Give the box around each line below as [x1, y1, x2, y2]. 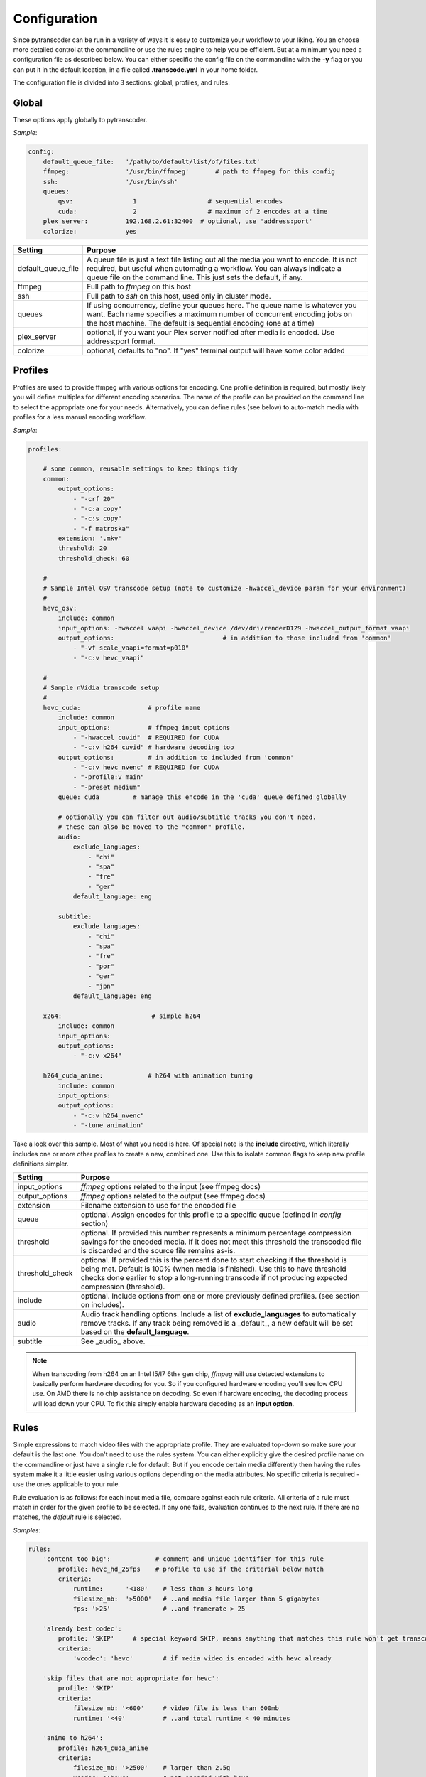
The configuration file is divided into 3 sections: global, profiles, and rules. [13, 78, 230, 87]
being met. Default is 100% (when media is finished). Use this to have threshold [80, 1264, 346, 1274]
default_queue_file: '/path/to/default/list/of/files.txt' [43, 157, 261, 166]
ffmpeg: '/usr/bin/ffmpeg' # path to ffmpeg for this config [43, 168, 335, 176]
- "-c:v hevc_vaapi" [72, 654, 145, 662]
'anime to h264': [43, 1734, 104, 1742]
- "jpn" [87, 982, 115, 990]
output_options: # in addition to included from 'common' [58, 753, 295, 761]
